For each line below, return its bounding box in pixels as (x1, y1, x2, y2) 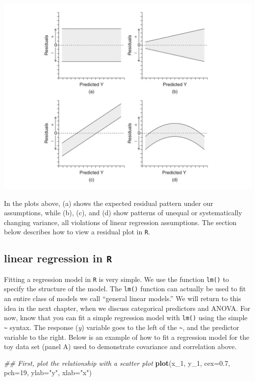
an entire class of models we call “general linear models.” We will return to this (4, 293, 241, 304)
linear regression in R (4, 251, 112, 266)
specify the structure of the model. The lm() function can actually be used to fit (4, 283, 246, 294)
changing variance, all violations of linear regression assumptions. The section (4, 217, 237, 227)
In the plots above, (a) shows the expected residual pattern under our (4, 198, 213, 208)
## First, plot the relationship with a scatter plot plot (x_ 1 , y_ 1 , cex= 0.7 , (4, 357, 230, 368)
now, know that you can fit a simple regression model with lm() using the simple (4, 312, 248, 323)
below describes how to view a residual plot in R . (4, 227, 150, 237)
